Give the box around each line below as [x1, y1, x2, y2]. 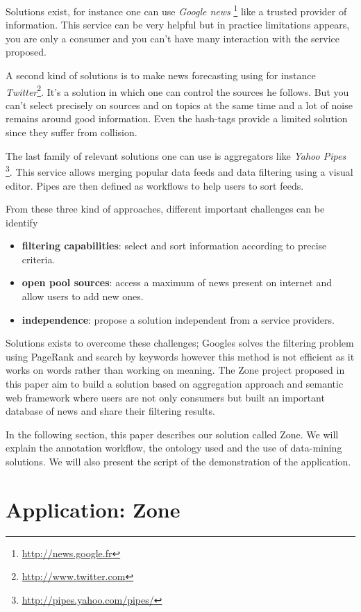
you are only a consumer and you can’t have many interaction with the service [6, 31, 339, 45]
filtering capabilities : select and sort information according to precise [22, 238, 327, 253]
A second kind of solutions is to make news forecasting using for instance [6, 68, 316, 83]
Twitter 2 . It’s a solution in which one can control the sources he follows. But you [6, 82, 349, 99]
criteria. [22, 251, 56, 266]
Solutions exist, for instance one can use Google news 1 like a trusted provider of [6, 2, 347, 18]
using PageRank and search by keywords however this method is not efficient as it [6, 349, 355, 363]
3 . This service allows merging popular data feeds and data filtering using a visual [6, 163, 353, 179]
